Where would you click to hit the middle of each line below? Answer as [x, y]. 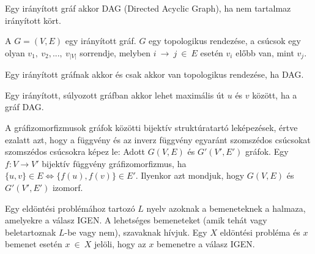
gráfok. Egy [267, 151]
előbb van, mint [265, 52]
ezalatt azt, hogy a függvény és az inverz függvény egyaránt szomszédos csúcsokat [158, 139]
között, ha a [275, 95]
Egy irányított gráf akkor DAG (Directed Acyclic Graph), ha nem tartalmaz [148, 8]
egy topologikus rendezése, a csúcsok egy [225, 41]
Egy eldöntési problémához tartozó [70, 208]
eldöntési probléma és [260, 232]
